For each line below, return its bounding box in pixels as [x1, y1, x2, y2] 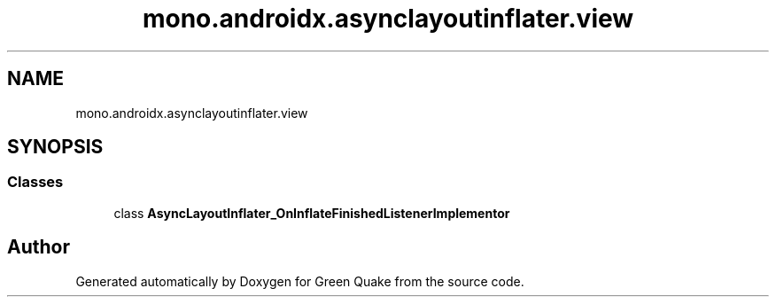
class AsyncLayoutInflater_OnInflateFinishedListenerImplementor [113, 205, 510, 221]
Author [7, 236, 70, 259]
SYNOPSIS [7, 136, 104, 159]
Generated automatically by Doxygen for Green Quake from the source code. [75, 273, 524, 289]
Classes [7, 173, 64, 191]
